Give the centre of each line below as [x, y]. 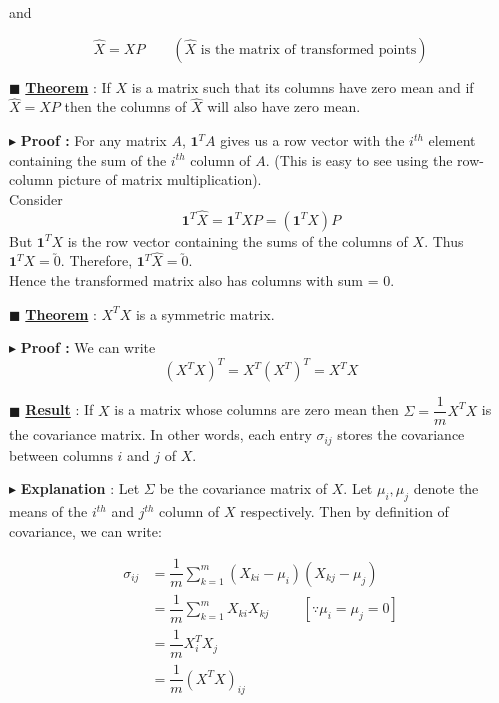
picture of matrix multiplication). [159, 179]
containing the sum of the [88, 159]
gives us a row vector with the [312, 140]
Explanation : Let [80, 488]
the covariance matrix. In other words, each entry [160, 434]
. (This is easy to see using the [359, 159]
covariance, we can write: [85, 530]
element [452, 140]
